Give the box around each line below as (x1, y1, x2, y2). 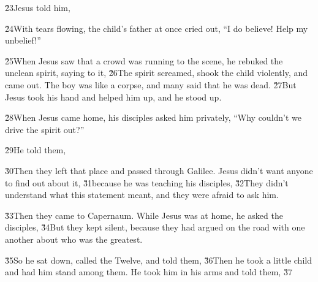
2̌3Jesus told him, (5, 1, 70, 13)
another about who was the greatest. (5, 232, 143, 245)
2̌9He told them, (5, 143, 66, 156)
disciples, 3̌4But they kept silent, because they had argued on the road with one (5, 221, 305, 234)
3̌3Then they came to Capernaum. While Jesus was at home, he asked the (5, 208, 283, 221)
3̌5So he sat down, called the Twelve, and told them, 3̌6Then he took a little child (5, 253, 312, 266)
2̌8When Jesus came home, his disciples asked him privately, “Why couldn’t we (5, 111, 302, 124)
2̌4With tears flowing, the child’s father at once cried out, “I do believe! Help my (5, 21, 308, 34)
